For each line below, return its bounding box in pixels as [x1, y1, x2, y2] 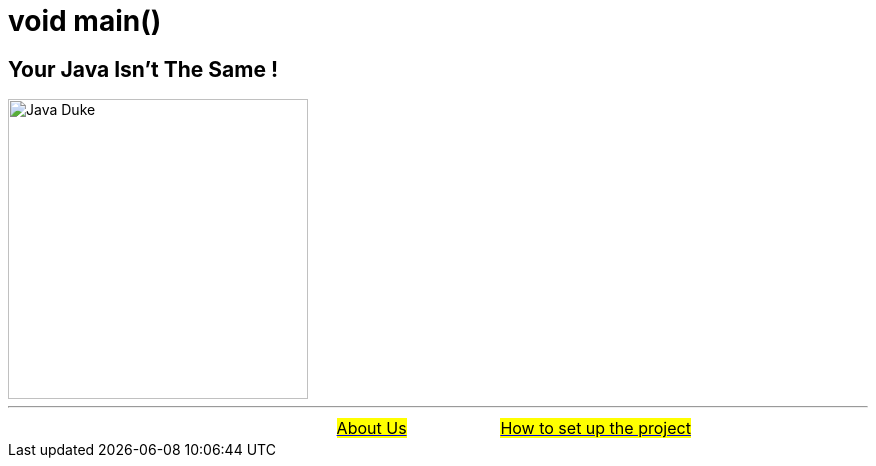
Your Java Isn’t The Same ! [8, 56, 278, 82]
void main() [8, 4, 162, 38]
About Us [336, 418, 407, 439]
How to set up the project [500, 418, 691, 439]
